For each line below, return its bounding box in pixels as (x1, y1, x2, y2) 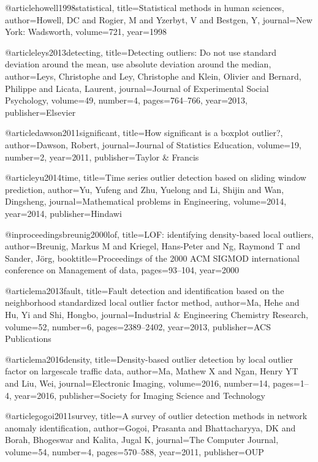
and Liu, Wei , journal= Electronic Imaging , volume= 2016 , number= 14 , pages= (5, 377, 300, 390)
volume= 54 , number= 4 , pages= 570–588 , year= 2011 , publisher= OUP (5, 445, 264, 458)
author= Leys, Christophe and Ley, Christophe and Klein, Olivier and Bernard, (5, 69, 301, 82)
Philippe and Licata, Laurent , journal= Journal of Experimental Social (5, 81, 269, 94)
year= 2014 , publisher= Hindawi (5, 206, 122, 219)
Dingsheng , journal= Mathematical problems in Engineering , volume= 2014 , (5, 195, 287, 208)
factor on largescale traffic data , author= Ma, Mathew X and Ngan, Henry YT (5, 365, 298, 377)
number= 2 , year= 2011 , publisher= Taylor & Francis (5, 150, 199, 163)
